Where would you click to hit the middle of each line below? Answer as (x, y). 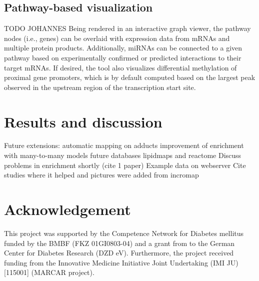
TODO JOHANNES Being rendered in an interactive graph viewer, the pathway (127, 28)
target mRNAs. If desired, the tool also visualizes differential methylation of (120, 67)
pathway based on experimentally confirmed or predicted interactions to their (123, 57)
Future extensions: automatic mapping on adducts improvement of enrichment (124, 145)
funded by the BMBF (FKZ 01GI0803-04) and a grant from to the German (119, 243)
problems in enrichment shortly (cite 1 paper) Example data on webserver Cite (125, 165)
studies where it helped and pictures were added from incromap (101, 175)
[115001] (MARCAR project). (49, 272)
